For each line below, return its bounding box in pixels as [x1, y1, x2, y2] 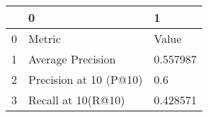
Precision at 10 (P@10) [28, 71, 143, 87]
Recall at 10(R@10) [28, 92, 125, 108]
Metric [28, 30, 61, 47]
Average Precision [28, 51, 116, 67]
